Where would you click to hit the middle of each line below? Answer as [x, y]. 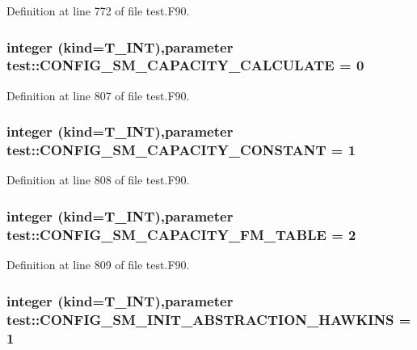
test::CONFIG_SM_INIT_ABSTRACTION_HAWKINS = [209, 319]
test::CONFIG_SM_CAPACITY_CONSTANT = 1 [181, 150]
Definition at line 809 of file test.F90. [98, 265]
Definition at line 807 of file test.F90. [98, 95]
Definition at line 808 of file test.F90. [98, 180]
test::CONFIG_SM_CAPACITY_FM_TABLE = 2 [181, 234]
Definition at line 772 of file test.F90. [98, 11]
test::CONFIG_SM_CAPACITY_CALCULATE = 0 [185, 65]
